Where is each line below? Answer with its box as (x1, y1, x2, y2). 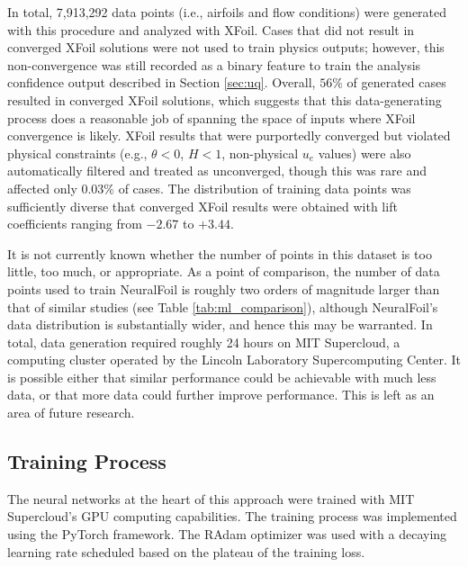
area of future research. (7, 403, 135, 422)
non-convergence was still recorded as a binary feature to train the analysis (7, 55, 421, 74)
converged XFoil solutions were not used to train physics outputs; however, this (7, 38, 445, 57)
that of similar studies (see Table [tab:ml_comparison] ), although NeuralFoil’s (7, 297, 438, 316)
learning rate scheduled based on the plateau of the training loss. (7, 542, 365, 561)
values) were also (318, 143, 411, 162)
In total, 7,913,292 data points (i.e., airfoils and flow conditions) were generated (7, 3, 447, 21)
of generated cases (346, 73, 446, 92)
